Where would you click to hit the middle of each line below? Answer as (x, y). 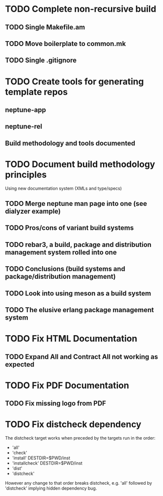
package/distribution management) (61, 277)
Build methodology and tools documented (70, 143)
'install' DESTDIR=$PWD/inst (41, 458)
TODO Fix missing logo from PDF (56, 404)
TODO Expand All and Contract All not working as (81, 357)
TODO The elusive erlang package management (80, 310)
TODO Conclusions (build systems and (65, 269)
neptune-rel (24, 127)
